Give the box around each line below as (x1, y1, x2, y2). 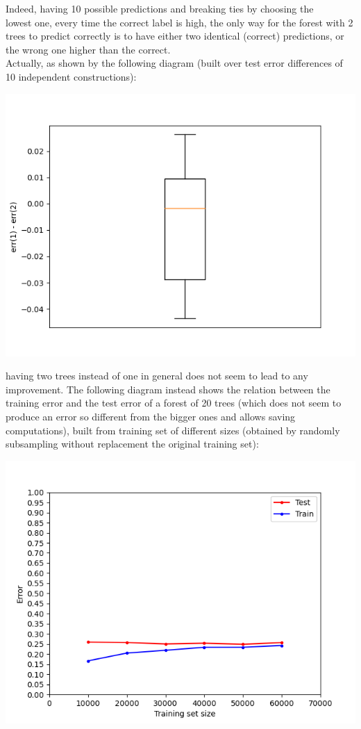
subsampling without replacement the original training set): (6, 436, 259, 451)
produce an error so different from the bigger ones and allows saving (6, 409, 296, 423)
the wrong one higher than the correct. (6, 42, 171, 56)
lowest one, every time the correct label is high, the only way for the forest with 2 (6, 15, 353, 29)
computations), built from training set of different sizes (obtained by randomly (6, 423, 340, 437)
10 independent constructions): (6, 69, 137, 83)
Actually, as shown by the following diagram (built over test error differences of (6, 56, 343, 70)
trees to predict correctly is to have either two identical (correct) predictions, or (6, 28, 344, 43)
